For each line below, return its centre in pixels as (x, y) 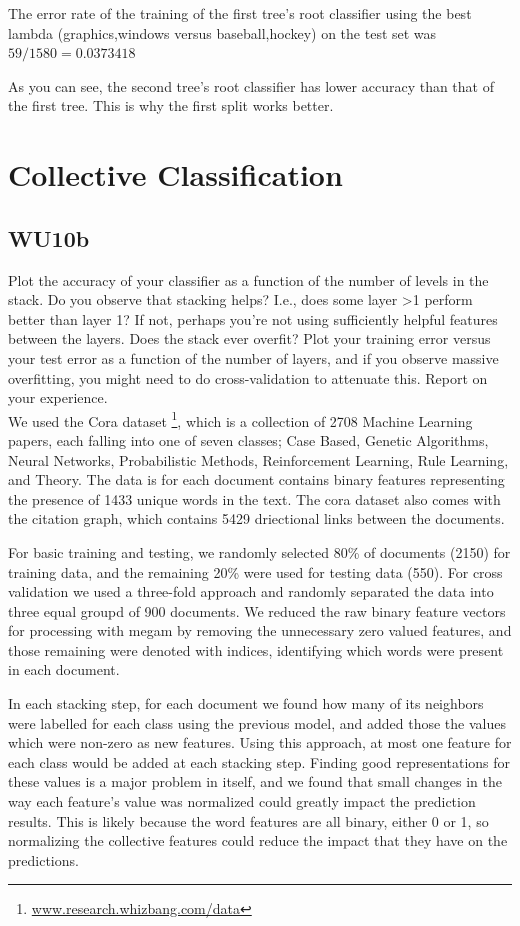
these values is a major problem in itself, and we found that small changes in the (255, 781)
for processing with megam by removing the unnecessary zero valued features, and (260, 630)
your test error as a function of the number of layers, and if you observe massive (253, 357)
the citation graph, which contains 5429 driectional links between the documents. (256, 518)
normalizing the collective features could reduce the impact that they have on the (258, 840)
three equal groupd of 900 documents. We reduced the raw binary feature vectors (257, 610)
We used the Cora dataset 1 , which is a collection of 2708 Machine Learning (240, 419)
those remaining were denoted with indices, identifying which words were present (256, 649)
